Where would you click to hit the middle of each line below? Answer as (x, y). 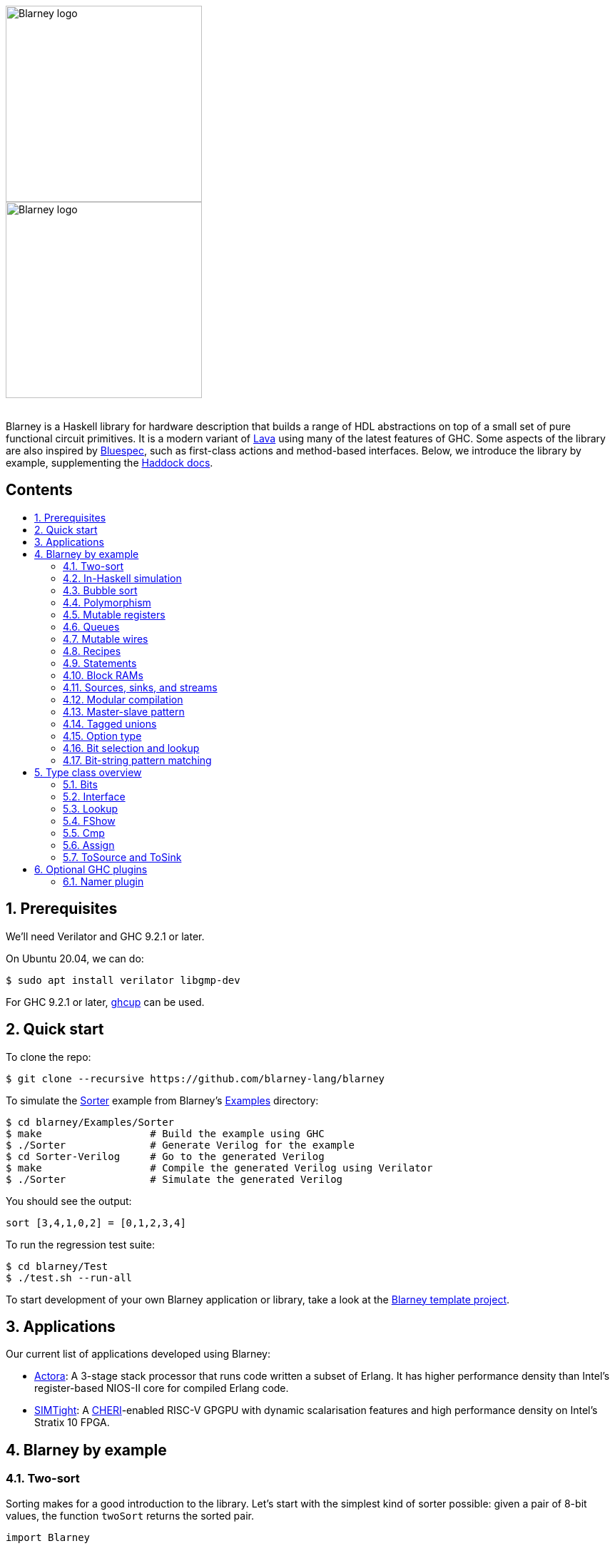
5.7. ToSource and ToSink (122, 857)
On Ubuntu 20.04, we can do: (75, 958)
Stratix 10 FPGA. (72, 1423)
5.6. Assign (89, 845)
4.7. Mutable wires (106, 639)
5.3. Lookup (91, 808)
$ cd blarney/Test (57, 1266)
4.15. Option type (102, 736)
